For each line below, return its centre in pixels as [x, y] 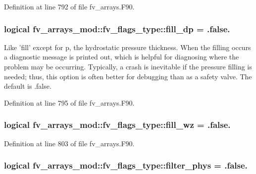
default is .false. [28, 86]
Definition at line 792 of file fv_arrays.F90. [69, 6]
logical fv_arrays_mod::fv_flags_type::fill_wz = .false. [117, 125]
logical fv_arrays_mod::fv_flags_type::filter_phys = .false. [126, 165]
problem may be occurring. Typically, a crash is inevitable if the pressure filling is [128, 66]
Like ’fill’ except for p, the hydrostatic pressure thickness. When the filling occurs [128, 47]
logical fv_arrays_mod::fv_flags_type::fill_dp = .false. [117, 29]
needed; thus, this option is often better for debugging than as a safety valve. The [128, 76]
